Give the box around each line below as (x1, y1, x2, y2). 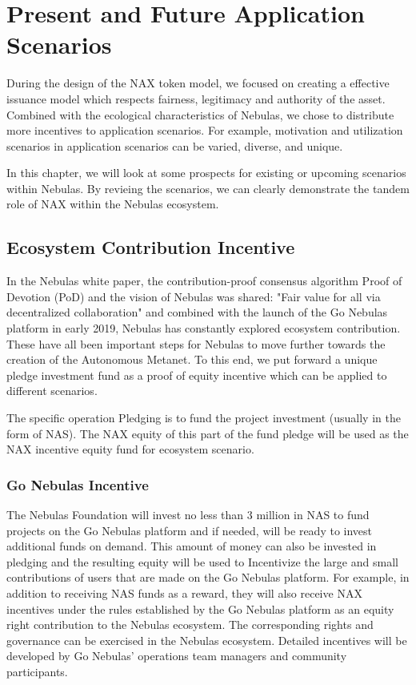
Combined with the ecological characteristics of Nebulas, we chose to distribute (6, 106, 394, 123)
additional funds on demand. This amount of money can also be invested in (6, 538, 377, 554)
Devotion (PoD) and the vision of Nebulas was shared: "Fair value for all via (6, 288, 381, 304)
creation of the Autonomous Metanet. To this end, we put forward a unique (6, 351, 378, 368)
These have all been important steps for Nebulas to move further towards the (6, 335, 386, 352)
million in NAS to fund (256, 506, 370, 523)
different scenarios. (6, 382, 98, 399)
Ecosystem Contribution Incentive (6, 235, 295, 260)
